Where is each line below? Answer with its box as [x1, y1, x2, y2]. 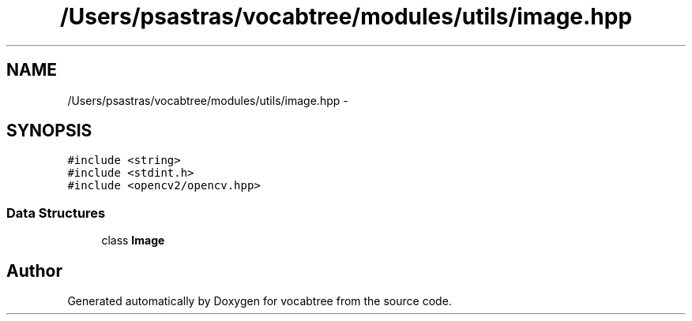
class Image [101, 233, 165, 248]
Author [6, 260, 62, 281]
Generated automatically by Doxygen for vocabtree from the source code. [67, 294, 452, 308]
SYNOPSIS [6, 121, 92, 141]
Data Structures [6, 204, 106, 221]
